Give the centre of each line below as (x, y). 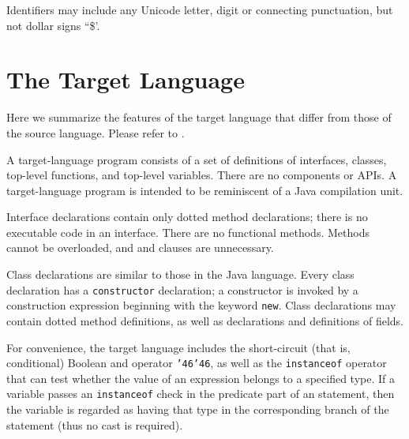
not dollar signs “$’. (53, 25)
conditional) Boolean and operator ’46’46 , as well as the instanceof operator (197, 363)
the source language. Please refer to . (96, 132)
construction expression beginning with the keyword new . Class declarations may (201, 305)
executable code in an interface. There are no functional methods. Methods (188, 232)
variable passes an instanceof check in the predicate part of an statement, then (201, 394)
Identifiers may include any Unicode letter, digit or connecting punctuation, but (200, 9)
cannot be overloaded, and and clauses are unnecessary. (140, 248)
